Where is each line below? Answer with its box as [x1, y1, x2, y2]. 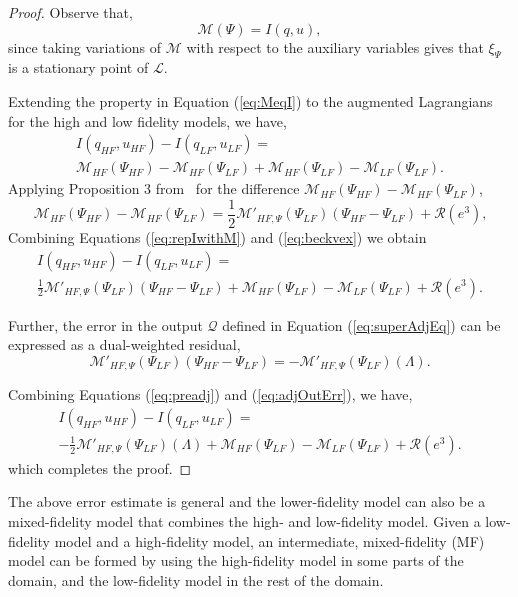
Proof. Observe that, [8, 2, 133, 22]
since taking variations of [8, 36, 162, 57]
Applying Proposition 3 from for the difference [8, 178, 300, 199]
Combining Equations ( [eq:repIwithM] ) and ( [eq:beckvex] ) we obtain [8, 226, 427, 247]
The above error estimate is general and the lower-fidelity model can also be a [8, 491, 486, 512]
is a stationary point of [8, 57, 149, 78]
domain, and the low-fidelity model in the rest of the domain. [8, 569, 384, 590]
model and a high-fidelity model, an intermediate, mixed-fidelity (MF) [54, 530, 485, 551]
